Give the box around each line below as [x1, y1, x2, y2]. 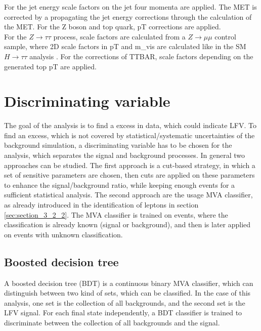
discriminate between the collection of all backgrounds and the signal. [4, 317, 220, 327]
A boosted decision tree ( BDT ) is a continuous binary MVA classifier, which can [4, 277, 253, 288]
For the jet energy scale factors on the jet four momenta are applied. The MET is [4, 2, 257, 12]
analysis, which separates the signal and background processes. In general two [4, 150, 245, 160]
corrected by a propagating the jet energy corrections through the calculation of [4, 11, 252, 22]
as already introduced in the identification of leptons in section [4, 199, 199, 210]
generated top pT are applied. [4, 61, 97, 71]
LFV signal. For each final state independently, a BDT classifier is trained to [4, 307, 242, 318]
